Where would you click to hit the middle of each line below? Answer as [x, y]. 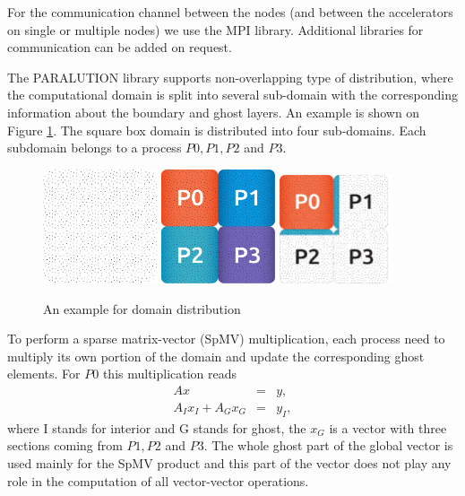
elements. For [44, 374]
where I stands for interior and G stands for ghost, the [157, 427]
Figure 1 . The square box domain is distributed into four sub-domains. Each [217, 130]
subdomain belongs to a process [95, 148]
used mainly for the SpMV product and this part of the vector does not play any [229, 462]
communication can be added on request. [120, 47]
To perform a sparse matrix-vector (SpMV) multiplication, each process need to [226, 339]
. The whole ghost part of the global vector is [328, 445]
